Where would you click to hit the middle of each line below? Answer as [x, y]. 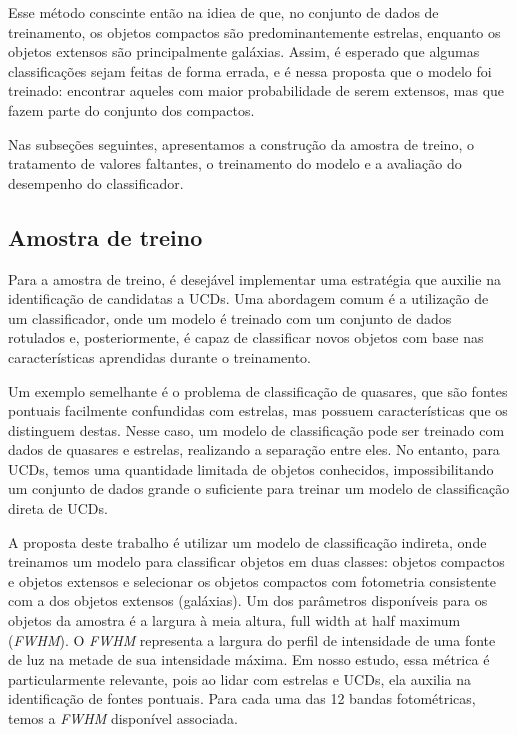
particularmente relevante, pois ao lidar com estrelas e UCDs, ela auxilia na [240, 678]
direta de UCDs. [58, 508]
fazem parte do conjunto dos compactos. [131, 109]
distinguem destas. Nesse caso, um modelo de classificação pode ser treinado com [256, 429]
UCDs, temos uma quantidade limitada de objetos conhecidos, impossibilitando [251, 468]
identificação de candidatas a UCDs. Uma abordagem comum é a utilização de [248, 298]
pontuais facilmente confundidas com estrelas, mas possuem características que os [258, 410]
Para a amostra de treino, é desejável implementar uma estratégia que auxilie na [254, 278]
